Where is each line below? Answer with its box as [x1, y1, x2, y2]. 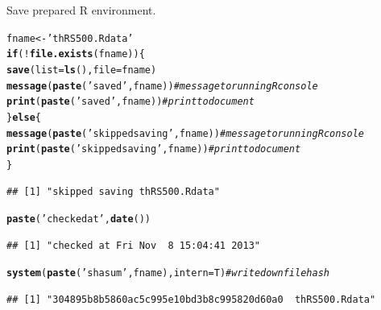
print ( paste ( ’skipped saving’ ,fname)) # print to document [6, 143, 301, 155]
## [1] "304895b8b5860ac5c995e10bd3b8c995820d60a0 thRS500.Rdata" [6, 294, 376, 305]
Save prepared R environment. [6, 2, 156, 18]
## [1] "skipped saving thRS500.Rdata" [6, 185, 220, 197]
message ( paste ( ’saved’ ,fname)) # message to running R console [6, 80, 318, 92]
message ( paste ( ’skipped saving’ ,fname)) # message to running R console [6, 127, 364, 139]
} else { [6, 111, 41, 123]
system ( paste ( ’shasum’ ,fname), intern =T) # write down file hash [6, 267, 329, 279]
